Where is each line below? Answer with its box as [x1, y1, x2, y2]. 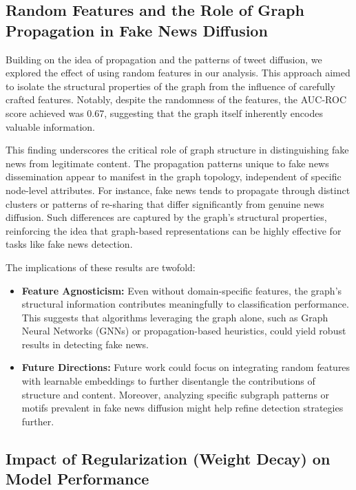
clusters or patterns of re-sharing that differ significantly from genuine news [6, 196, 324, 211]
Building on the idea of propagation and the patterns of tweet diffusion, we [6, 52, 322, 66]
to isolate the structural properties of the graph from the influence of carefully [6, 78, 335, 93]
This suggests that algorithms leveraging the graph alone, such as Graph [21, 310, 328, 324]
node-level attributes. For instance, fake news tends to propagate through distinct [6, 182, 350, 197]
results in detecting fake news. [21, 337, 149, 351]
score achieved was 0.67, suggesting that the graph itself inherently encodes [6, 105, 323, 120]
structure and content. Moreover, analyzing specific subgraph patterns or [21, 387, 330, 401]
